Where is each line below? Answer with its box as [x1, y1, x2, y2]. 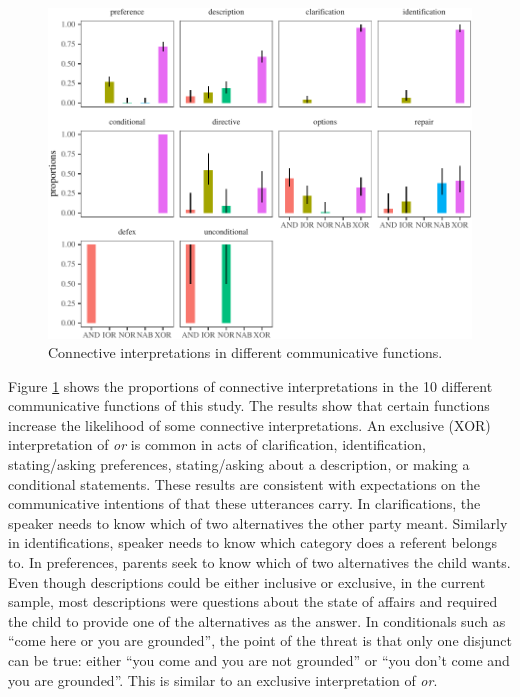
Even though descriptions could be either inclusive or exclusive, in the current [8, 571, 486, 592]
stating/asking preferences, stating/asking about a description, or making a [8, 454, 470, 475]
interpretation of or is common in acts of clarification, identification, [8, 434, 426, 455]
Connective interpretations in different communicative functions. [48, 342, 443, 363]
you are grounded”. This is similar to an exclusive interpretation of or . [8, 669, 438, 690]
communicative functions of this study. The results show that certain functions [8, 395, 490, 416]
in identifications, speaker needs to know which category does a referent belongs [8, 532, 497, 553]
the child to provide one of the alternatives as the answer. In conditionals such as [8, 610, 506, 631]
